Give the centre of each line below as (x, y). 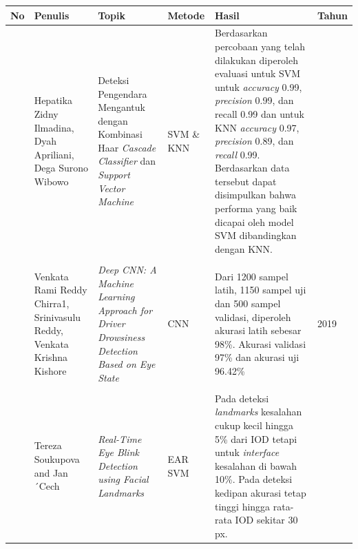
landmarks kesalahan (258, 412)
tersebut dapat (245, 181)
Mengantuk (122, 107)
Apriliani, (54, 154)
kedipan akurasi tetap (260, 492)
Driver (112, 323)
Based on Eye (127, 364)
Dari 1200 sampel (251, 276)
